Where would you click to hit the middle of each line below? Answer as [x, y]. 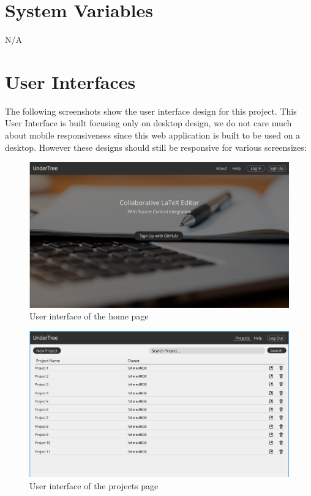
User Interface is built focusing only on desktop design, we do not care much [148, 123]
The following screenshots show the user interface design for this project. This [151, 111]
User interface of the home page [89, 316]
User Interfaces [70, 81]
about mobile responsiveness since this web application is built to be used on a [153, 135]
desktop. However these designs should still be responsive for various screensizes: [156, 147]
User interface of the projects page [94, 485]
